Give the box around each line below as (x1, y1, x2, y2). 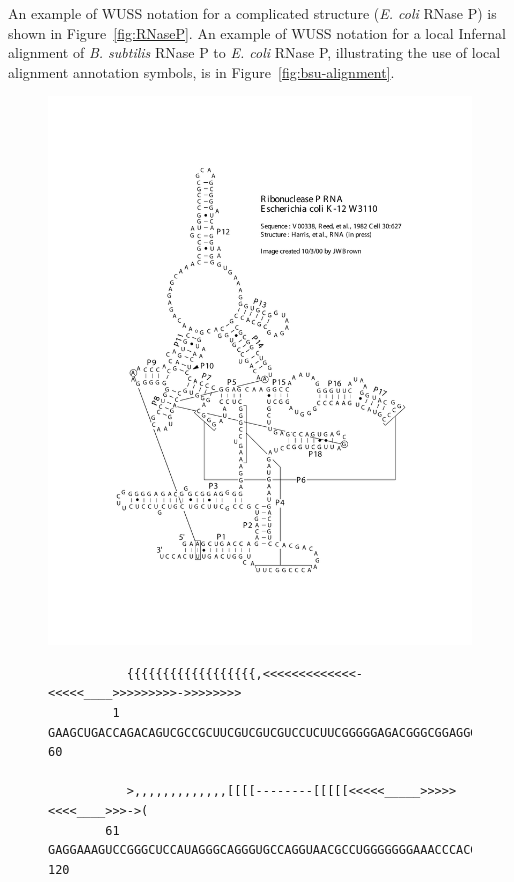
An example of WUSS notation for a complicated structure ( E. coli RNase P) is (8, 3, 497, 23)
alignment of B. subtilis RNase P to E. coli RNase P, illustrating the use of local (8, 42, 501, 63)
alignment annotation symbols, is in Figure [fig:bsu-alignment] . (8, 61, 395, 82)
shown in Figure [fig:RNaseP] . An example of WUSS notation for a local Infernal (8, 22, 506, 43)
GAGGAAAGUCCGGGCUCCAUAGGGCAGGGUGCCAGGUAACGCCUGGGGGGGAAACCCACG (48, 843, 478, 858)
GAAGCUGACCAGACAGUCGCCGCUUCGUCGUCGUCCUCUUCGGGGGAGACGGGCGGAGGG (48, 725, 478, 740)
